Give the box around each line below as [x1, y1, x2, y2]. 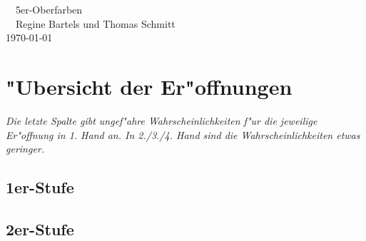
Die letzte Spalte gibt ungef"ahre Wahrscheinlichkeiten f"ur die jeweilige [6, 113, 317, 128]
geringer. [6, 141, 45, 156]
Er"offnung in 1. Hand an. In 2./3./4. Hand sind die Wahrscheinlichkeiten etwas [6, 127, 360, 142]
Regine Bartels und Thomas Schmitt [15, 16, 176, 31]
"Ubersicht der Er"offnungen [6, 71, 293, 101]
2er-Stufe [6, 217, 74, 240]
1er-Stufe [6, 176, 74, 198]
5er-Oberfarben [15, 2, 83, 16]
